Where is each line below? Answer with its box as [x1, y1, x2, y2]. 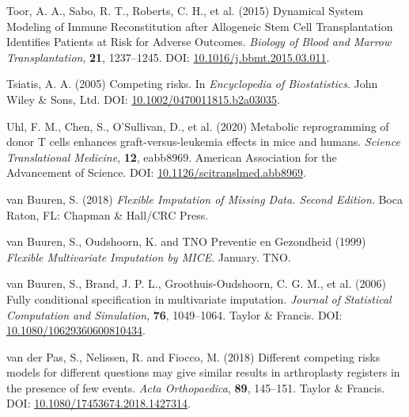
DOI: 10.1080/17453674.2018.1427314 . [6, 395, 191, 411]
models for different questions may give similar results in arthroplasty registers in [6, 364, 400, 381]
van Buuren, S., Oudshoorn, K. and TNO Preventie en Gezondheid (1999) [6, 233, 366, 250]
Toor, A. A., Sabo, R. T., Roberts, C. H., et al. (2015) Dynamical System [6, 2, 364, 18]
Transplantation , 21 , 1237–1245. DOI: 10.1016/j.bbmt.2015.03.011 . [6, 48, 330, 65]
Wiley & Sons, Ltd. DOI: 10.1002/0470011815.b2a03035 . [6, 90, 280, 107]
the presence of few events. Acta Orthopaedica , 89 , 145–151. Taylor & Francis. [6, 379, 385, 396]
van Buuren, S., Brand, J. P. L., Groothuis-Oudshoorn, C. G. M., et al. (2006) [6, 275, 386, 292]
